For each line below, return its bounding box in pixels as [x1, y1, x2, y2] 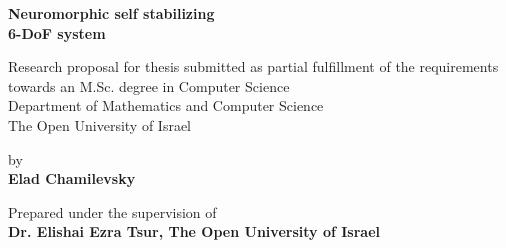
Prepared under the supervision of [8, 201, 217, 222]
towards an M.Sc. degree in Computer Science [8, 75, 290, 96]
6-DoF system [8, 22, 106, 43]
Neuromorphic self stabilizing [8, 3, 215, 23]
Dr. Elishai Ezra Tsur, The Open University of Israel [8, 221, 380, 242]
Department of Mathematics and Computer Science [8, 95, 324, 116]
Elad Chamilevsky [8, 168, 136, 189]
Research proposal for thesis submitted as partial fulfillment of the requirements [8, 56, 499, 77]
